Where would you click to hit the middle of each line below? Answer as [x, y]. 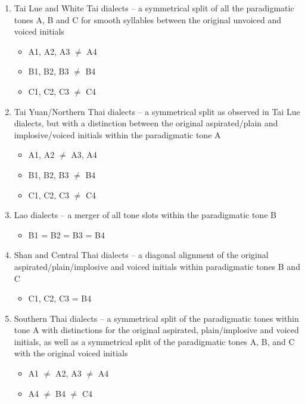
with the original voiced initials [71, 353]
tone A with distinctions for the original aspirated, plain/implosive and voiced [156, 330]
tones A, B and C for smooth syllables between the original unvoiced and [147, 19]
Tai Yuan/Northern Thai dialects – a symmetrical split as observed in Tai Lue [157, 111]
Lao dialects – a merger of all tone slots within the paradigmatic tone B [145, 215]
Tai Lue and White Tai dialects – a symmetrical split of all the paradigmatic [154, 8]
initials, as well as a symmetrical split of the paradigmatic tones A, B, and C [154, 341]
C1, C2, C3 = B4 [60, 298]
